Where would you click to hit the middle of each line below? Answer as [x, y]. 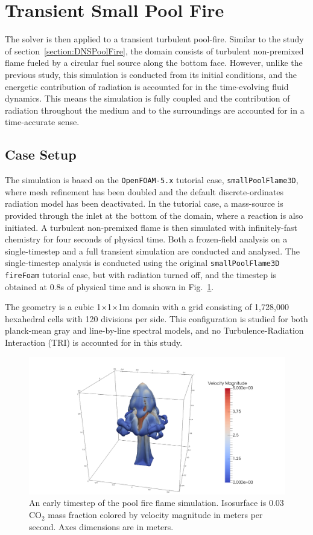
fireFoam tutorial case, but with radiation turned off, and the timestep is [141, 274]
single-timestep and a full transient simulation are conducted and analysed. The [152, 251]
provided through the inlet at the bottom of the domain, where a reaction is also [154, 215]
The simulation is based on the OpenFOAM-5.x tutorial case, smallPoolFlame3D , [152, 180]
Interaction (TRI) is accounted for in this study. [94, 342]
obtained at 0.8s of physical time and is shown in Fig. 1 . [109, 286]
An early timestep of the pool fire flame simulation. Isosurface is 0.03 [156, 503]
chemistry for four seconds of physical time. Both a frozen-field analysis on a [146, 239]
